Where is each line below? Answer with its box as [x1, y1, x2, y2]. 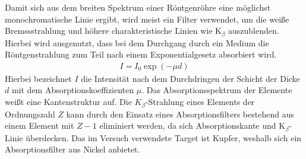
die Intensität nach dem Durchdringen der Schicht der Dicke [81, 72, 300, 84]
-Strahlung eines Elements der [145, 96, 255, 108]
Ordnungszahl [5, 107, 55, 120]
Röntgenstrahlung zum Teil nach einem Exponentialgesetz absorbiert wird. [5, 48, 277, 61]
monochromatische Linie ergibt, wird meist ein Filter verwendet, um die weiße [5, 12, 289, 25]
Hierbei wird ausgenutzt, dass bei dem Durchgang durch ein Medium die [5, 36, 269, 49]
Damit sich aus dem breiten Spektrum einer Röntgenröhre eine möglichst [5, 1, 271, 13]
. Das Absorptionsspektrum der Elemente [141, 84, 292, 96]
